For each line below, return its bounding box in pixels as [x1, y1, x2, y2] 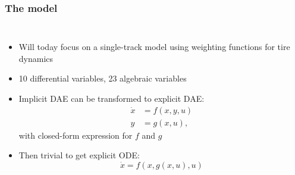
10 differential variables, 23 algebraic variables [18, 72, 187, 85]
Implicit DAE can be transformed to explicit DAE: [18, 92, 205, 104]
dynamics [18, 52, 54, 64]
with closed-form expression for [18, 129, 133, 141]
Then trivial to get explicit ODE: [18, 149, 140, 161]
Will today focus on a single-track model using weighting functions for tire [18, 40, 290, 53]
